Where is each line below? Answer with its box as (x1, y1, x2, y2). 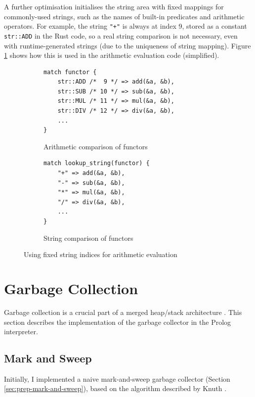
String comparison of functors (43, 232, 133, 243)
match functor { (43, 68, 97, 76)
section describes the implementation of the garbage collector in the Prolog (4, 316, 231, 327)
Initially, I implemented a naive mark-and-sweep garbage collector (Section (4, 373, 230, 384)
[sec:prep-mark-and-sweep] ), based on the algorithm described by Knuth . (4, 383, 227, 394)
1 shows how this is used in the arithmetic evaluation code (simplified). (4, 50, 219, 60)
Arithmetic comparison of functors (43, 141, 148, 151)
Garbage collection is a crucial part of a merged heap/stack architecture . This (4, 307, 242, 317)
